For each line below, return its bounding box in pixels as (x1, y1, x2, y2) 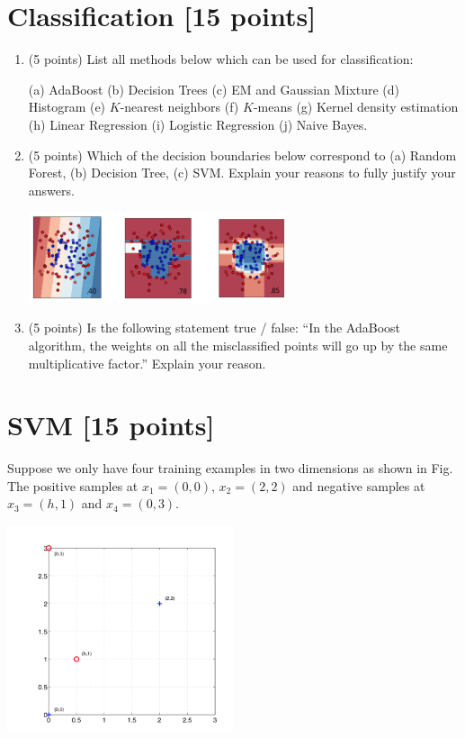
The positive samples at (7, 476, 139, 495)
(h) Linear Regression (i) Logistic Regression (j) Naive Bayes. (28, 114, 368, 133)
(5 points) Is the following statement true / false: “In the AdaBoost (28, 318, 400, 337)
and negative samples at (292, 476, 425, 495)
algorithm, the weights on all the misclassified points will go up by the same (28, 335, 448, 354)
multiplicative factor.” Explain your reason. (28, 353, 266, 372)
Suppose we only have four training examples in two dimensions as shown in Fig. (7, 459, 453, 478)
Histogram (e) (28, 97, 106, 116)
